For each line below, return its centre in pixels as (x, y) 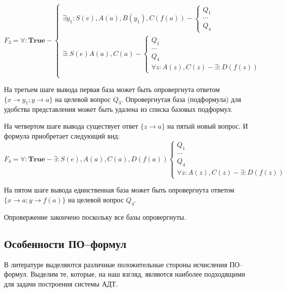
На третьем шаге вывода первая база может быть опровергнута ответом (112, 89)
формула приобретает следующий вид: (62, 135)
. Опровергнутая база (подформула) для (181, 99)
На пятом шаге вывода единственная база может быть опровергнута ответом (119, 190)
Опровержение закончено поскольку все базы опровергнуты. (95, 217)
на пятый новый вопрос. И (208, 125)
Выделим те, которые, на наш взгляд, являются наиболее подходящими (138, 274)
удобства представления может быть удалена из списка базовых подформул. (119, 109)
